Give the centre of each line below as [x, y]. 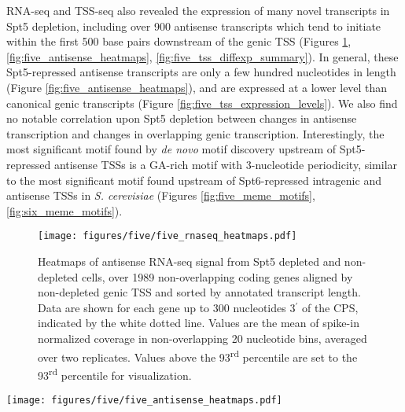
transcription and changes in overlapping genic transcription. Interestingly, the [195, 133]
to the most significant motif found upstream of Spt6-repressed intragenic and [194, 180]
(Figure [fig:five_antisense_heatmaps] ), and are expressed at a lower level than [197, 87]
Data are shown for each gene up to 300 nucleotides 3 [167, 307]
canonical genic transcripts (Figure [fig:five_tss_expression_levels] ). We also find [202, 103]
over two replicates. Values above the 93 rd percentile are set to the [198, 355]
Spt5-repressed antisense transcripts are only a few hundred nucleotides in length [201, 72]
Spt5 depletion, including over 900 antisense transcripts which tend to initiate [194, 26]
